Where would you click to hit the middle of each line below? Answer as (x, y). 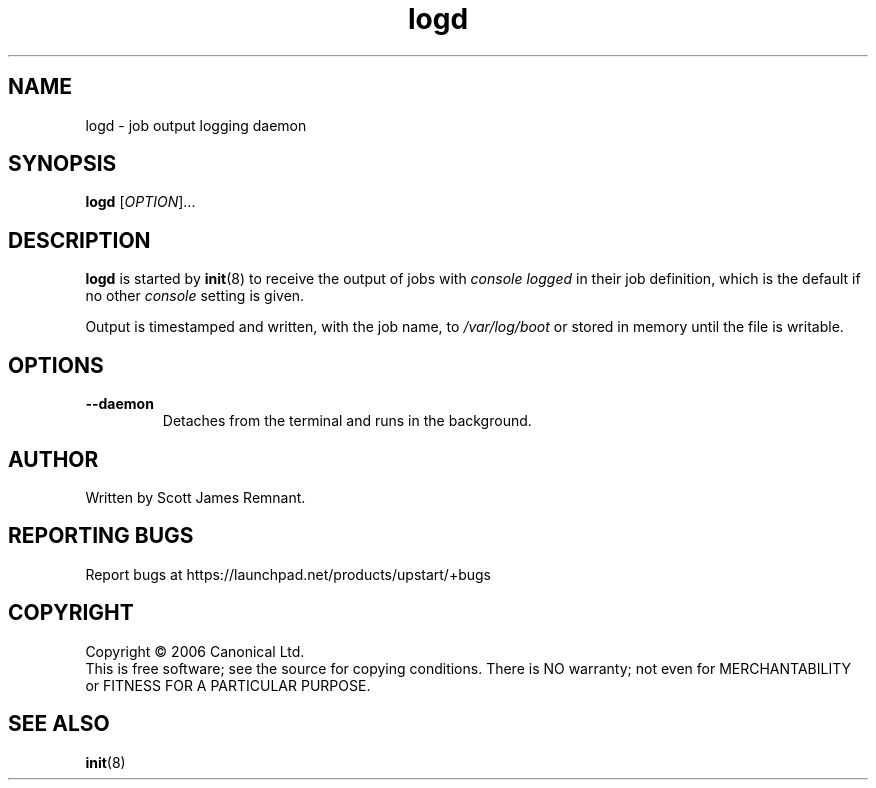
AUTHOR (53, 459)
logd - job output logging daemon (196, 125)
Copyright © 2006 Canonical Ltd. (195, 651)
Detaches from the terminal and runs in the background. (347, 421)
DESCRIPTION (79, 240)
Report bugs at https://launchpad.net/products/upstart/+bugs (288, 574)
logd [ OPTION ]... (140, 202)
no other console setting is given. (195, 296)
